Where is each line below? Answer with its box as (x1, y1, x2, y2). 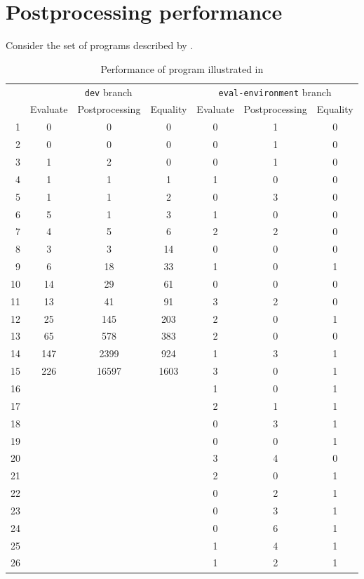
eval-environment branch (218, 84, 332, 99)
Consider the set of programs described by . (6, 38, 194, 53)
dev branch (84, 84, 133, 99)
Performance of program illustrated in (100, 61, 264, 76)
